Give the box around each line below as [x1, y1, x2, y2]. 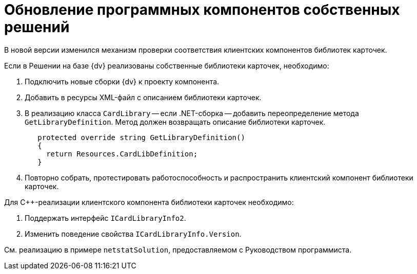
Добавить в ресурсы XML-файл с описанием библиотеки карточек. [25, 93, 262, 102]
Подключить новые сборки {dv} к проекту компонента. [25, 77, 220, 86]
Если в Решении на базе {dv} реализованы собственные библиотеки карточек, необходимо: [4, 61, 329, 70]
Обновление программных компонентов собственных [4, 1, 400, 18]
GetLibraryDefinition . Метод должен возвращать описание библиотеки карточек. [25, 117, 326, 126]
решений [4, 18, 70, 36]
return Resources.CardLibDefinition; [46, 149, 198, 158]
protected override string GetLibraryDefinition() [37, 133, 245, 142]
